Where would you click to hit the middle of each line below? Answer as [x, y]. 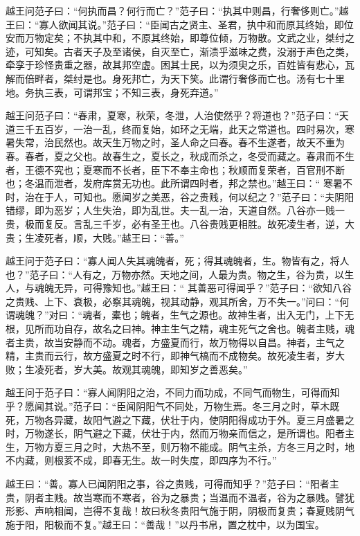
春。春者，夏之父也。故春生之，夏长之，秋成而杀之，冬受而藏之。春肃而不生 [180, 155]
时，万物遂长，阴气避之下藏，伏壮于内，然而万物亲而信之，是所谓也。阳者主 [180, 433]
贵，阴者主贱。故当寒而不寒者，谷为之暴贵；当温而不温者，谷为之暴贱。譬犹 [180, 497]
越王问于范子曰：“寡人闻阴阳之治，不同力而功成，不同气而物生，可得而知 [173, 392]
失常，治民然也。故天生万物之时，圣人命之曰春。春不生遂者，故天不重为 [180, 142]
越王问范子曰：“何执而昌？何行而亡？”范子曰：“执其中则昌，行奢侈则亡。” [172, 10]
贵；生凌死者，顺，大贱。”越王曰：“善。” [95, 237]
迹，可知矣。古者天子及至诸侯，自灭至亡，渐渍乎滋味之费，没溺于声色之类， [180, 51]
